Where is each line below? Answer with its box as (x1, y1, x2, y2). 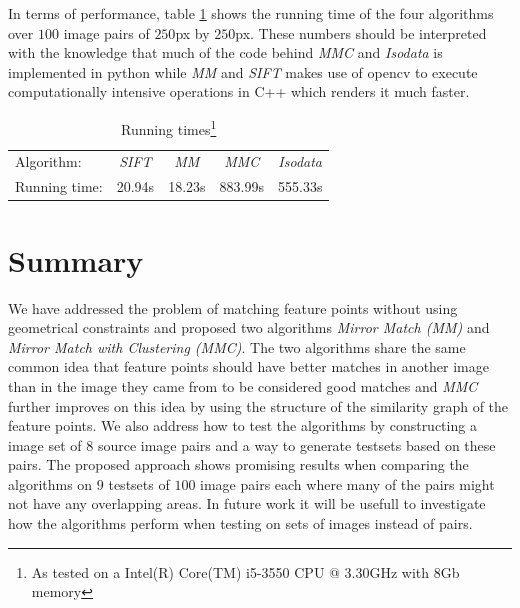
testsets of (108, 473, 170, 494)
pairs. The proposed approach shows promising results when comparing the (8, 454, 469, 475)
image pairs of (63, 22, 150, 43)
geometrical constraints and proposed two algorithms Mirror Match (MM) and (8, 317, 490, 338)
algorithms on (8, 473, 93, 494)
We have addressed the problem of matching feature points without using (8, 297, 458, 318)
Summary (8, 239, 144, 280)
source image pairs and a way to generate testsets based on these (97, 434, 496, 455)
